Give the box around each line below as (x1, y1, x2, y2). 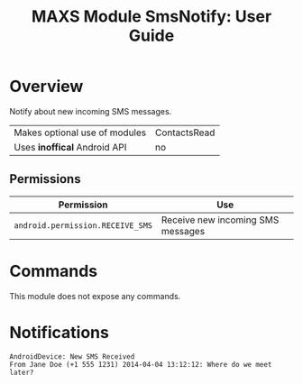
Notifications (9, 322, 110, 343)
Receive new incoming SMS (161, 214, 280, 226)
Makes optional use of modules (14, 126, 147, 139)
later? (9, 368, 34, 377)
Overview (9, 77, 84, 96)
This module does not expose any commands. (9, 290, 181, 301)
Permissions (9, 171, 81, 187)
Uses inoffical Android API (14, 141, 127, 153)
